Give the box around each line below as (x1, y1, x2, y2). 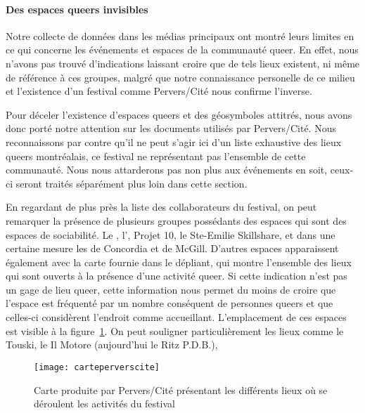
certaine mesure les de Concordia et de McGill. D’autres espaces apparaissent (6, 241, 339, 256)
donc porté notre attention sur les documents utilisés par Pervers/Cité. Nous (6, 121, 336, 136)
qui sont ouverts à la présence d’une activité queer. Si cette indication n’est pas (6, 268, 347, 283)
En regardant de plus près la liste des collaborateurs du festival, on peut (6, 199, 317, 214)
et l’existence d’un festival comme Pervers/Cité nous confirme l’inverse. (6, 84, 312, 98)
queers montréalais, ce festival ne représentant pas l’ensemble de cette (6, 148, 306, 163)
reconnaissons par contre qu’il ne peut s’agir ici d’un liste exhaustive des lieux (6, 134, 342, 149)
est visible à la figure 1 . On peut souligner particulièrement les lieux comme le (6, 323, 344, 338)
